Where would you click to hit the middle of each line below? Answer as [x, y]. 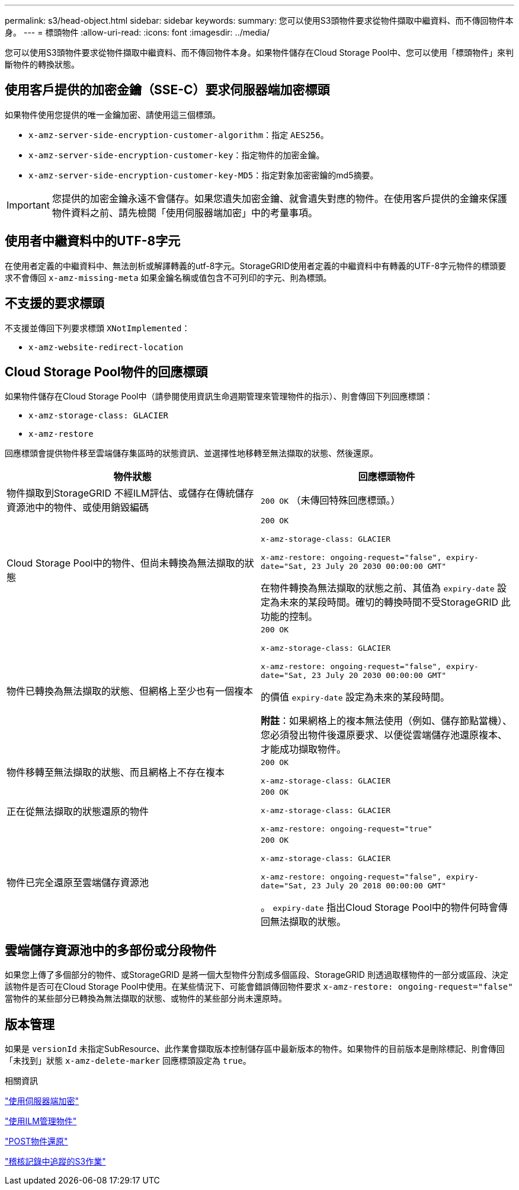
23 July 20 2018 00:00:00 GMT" [379, 886]
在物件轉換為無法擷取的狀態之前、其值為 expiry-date [378, 588]
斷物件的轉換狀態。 [42, 64]
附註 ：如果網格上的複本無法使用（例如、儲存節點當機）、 [387, 721]
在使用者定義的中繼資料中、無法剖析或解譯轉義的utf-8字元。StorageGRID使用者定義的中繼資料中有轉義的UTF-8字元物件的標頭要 [256, 265]
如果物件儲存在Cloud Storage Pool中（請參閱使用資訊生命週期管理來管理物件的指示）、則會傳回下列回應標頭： [219, 396]
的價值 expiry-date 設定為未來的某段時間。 [355, 697]
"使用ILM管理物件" [41, 1121]
